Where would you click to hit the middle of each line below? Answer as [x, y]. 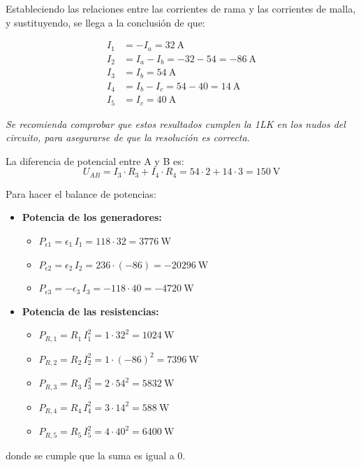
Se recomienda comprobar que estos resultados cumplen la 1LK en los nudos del [176, 123]
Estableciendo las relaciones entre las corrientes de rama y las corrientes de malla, [181, 8]
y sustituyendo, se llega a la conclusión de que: [105, 22]
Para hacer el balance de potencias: [81, 193]
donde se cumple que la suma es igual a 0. [96, 455]
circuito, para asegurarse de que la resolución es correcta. [128, 137]
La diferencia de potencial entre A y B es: [95, 160]
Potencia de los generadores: [92, 217]
